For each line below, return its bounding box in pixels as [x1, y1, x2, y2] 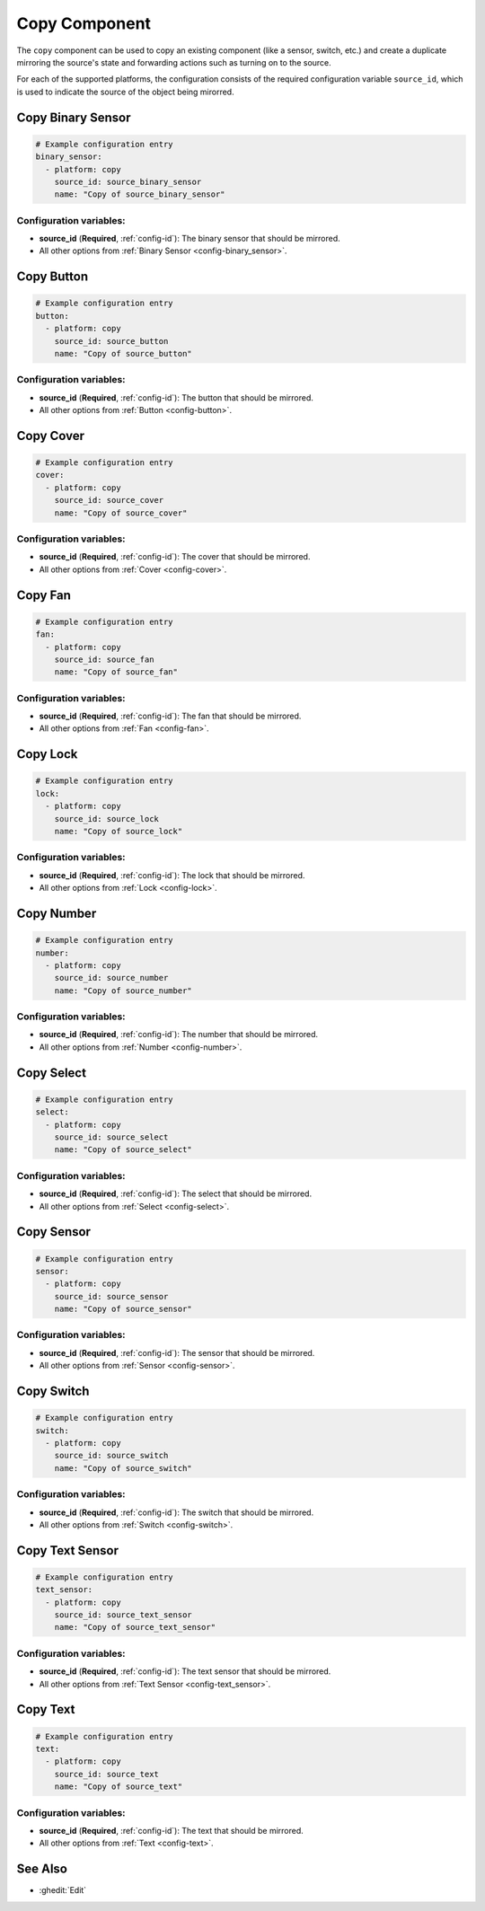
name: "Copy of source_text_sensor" [54, 1622, 216, 1633]
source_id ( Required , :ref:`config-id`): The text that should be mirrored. [39, 1825, 304, 1836]
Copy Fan [16, 587, 72, 603]
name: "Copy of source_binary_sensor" [54, 189, 225, 199]
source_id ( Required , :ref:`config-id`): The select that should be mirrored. [39, 1188, 313, 1199]
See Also [16, 1862, 67, 1877]
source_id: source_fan [54, 654, 154, 665]
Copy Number [16, 905, 97, 920]
